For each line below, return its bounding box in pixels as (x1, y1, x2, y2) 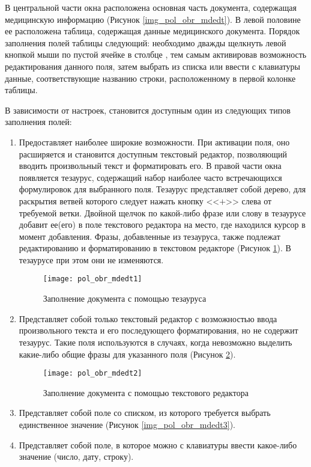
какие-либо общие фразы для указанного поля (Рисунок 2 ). (19, 347, 236, 360)
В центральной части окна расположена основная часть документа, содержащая (5, 1, 297, 13)
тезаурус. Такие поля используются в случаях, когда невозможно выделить (19, 335, 292, 348)
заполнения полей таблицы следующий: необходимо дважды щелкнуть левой (5, 36, 286, 49)
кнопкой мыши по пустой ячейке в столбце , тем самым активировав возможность (5, 48, 307, 61)
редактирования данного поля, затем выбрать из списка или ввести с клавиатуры (5, 60, 300, 72)
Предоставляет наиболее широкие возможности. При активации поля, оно (19, 135, 290, 148)
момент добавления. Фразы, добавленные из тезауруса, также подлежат (19, 230, 280, 242)
